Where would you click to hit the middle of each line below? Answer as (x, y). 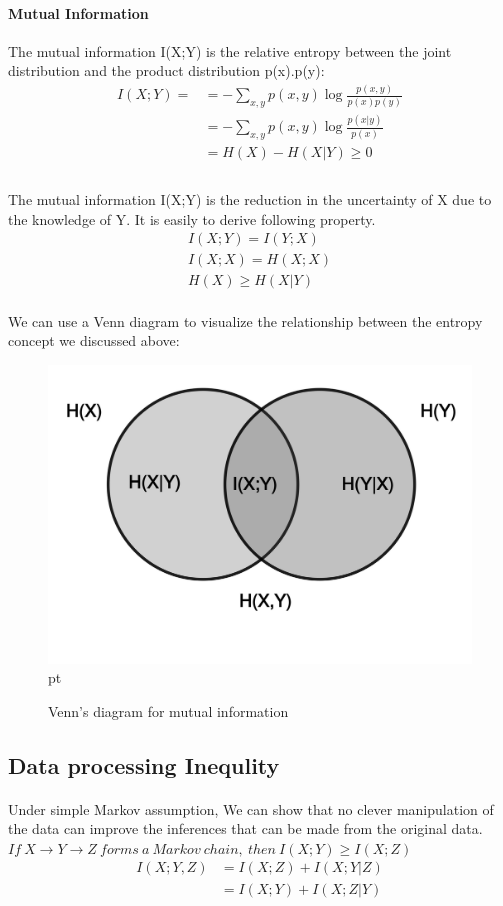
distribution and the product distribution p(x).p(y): (166, 70)
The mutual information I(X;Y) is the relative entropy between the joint (230, 50)
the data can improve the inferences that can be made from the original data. (245, 828)
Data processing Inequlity (144, 764)
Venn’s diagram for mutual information (168, 710)
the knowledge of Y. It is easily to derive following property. (192, 218)
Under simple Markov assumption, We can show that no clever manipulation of (251, 808)
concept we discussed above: (94, 340)
